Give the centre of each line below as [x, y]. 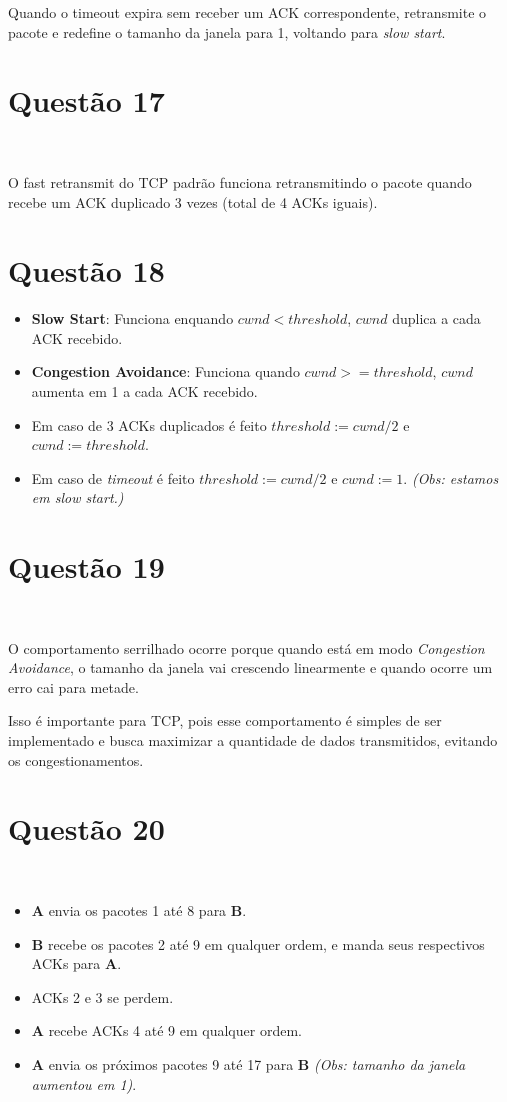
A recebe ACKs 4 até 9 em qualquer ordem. [166, 1030]
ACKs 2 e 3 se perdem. [102, 996]
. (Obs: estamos [451, 477]
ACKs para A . [76, 963]
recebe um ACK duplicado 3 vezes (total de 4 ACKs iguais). [193, 201]
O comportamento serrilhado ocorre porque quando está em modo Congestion [246, 647]
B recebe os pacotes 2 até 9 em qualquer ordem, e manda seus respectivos [258, 943]
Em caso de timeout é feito [113, 477]
